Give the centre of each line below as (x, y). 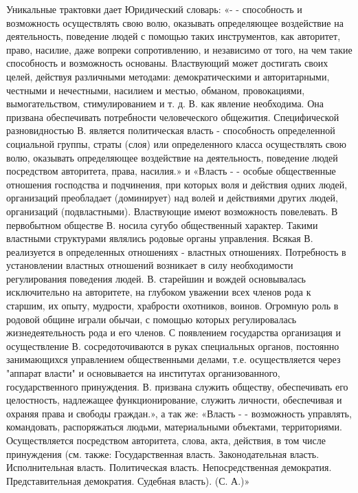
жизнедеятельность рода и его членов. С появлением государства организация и (174, 332)
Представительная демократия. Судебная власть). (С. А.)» (128, 480)
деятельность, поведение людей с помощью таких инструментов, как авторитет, (174, 36)
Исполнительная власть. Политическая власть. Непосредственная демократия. (169, 467)
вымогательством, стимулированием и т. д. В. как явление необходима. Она (165, 103)
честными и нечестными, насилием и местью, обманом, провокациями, (156, 90)
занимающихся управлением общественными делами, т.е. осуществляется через (174, 359)
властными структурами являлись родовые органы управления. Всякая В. (160, 238)
